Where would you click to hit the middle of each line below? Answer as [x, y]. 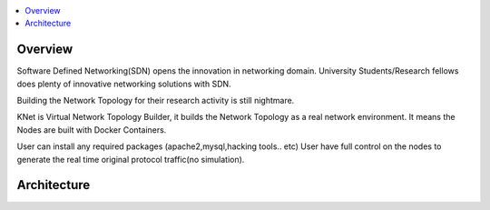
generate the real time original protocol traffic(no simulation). [131, 159]
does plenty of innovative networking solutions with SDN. [124, 84]
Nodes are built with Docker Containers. [92, 130]
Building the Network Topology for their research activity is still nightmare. [156, 101]
